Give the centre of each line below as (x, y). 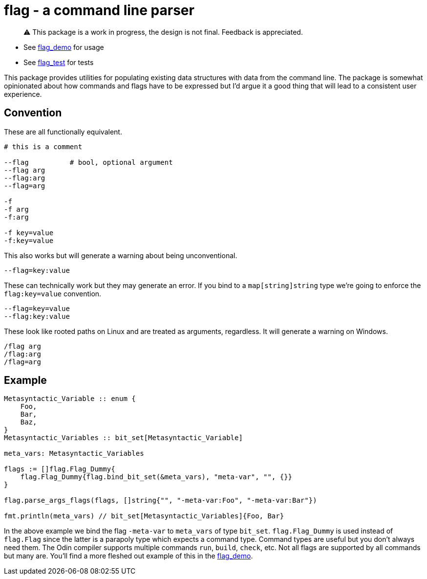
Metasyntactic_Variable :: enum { (70, 399)
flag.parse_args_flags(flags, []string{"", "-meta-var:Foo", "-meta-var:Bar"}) (160, 501)
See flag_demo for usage (64, 47)
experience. (23, 94)
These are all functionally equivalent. (63, 132)
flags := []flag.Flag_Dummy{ (60, 469)
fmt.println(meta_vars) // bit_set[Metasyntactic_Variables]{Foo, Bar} (144, 516)
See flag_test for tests (59, 62)
